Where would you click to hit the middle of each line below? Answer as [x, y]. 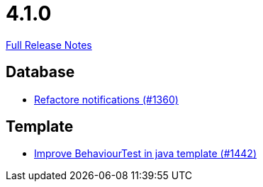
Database [40, 72]
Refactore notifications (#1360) [106, 99]
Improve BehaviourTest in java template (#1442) [146, 154]
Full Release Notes [49, 45]
